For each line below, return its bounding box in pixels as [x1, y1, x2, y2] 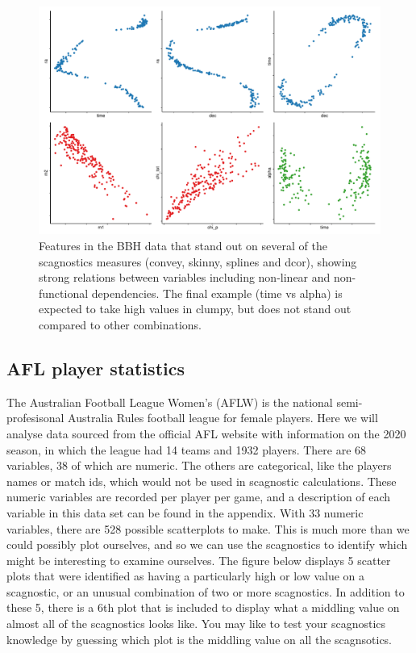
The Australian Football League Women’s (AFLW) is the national [6, 393, 333, 410]
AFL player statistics [6, 355, 185, 380]
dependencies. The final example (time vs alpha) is [91, 284, 343, 301]
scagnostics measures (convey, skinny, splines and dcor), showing [39, 253, 357, 270]
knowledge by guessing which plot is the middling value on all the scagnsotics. [6, 630, 393, 647]
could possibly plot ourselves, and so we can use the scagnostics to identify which [6, 536, 408, 553]
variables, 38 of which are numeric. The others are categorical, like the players [6, 457, 392, 474]
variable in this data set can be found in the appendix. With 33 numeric [6, 504, 364, 521]
